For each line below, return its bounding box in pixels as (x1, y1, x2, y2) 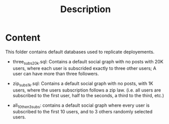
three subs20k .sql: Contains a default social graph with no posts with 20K (12, 58, 164, 66)
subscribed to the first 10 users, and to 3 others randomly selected (12, 109, 153, 115)
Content (5, 32, 41, 44)
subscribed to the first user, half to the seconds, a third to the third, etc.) (12, 92, 164, 98)
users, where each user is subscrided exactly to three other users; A (12, 65, 157, 71)
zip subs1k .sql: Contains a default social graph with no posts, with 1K (12, 80, 154, 88)
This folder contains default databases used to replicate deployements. (5, 49, 155, 55)
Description (60, 4, 111, 15)
